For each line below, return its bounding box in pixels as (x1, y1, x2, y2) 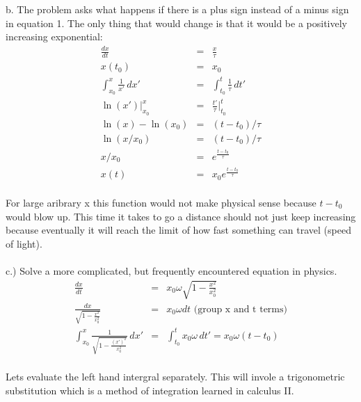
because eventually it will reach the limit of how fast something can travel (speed (6, 223, 351, 237)
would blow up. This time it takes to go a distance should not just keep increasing (6, 209, 356, 223)
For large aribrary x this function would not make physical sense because (6, 195, 316, 209)
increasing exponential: (6, 29, 103, 44)
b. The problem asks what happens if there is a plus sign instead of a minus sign (6, 2, 349, 16)
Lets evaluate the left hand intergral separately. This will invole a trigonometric (6, 369, 345, 384)
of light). (6, 236, 42, 250)
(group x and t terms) (193, 304, 287, 314)
